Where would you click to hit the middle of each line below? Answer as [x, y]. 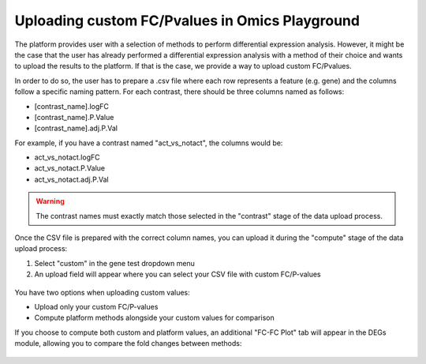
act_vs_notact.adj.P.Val [72, 179]
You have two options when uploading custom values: [103, 292]
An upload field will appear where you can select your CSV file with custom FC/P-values [177, 274]
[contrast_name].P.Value [74, 117]
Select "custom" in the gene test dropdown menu [114, 263]
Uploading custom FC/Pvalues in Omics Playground [187, 21]
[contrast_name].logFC [72, 106]
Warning [50, 201]
